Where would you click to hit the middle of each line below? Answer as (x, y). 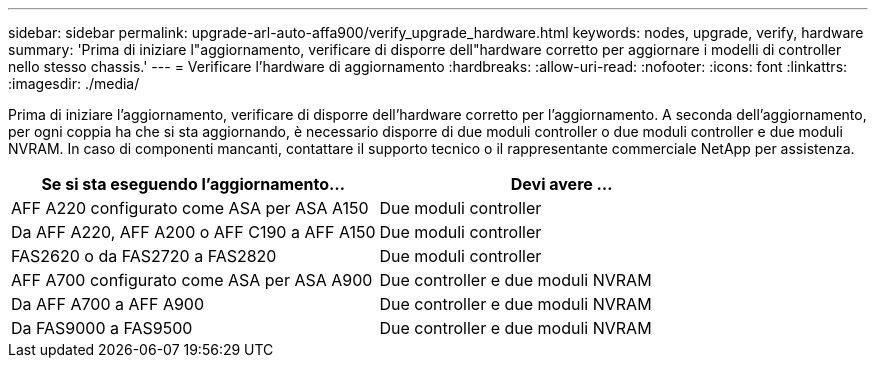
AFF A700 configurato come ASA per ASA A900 (192, 280)
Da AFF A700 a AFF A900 (108, 304)
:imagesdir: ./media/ (74, 83)
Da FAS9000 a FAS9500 (102, 328)
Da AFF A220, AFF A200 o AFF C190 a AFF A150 (193, 232)
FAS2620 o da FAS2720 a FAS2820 (144, 256)
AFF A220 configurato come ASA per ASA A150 (190, 208)
